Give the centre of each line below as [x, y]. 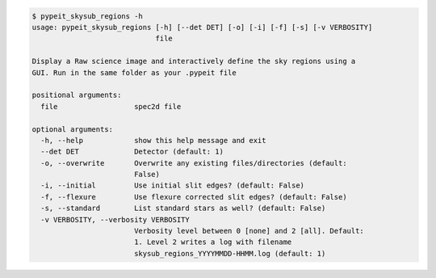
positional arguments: [77, 95]
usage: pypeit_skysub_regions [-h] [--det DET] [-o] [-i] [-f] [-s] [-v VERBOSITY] [202, 27]
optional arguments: [72, 129]
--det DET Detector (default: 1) [132, 152]
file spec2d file [111, 106]
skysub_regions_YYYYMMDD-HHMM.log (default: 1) [230, 253]
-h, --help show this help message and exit [153, 140]
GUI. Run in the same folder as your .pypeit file [134, 72]
